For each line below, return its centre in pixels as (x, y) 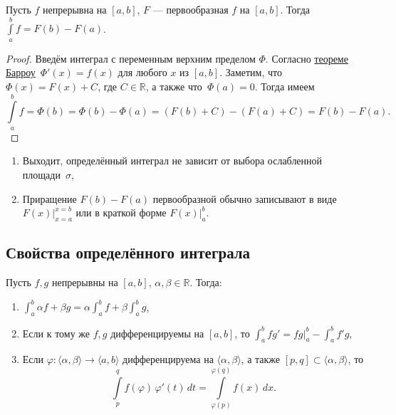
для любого (142, 72)
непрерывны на (85, 282)
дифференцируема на (168, 359)
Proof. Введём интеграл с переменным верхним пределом (131, 58)
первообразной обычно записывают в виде (245, 198)
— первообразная (191, 9)
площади (41, 174)
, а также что (174, 86)
